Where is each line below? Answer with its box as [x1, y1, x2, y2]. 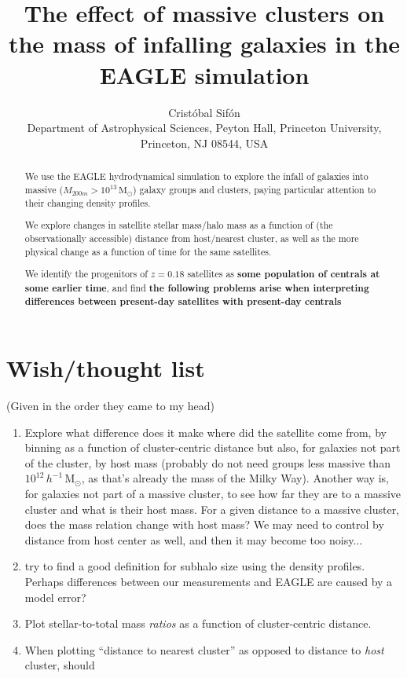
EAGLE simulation [99, 58, 310, 90]
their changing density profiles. [24, 196, 151, 209]
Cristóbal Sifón [168, 104, 240, 120]
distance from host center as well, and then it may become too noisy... [24, 531, 363, 548]
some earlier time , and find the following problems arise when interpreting [24, 280, 369, 295]
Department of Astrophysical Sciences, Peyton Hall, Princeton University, [27, 119, 382, 136]
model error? [24, 588, 86, 605]
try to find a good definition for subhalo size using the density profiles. [24, 558, 365, 574]
